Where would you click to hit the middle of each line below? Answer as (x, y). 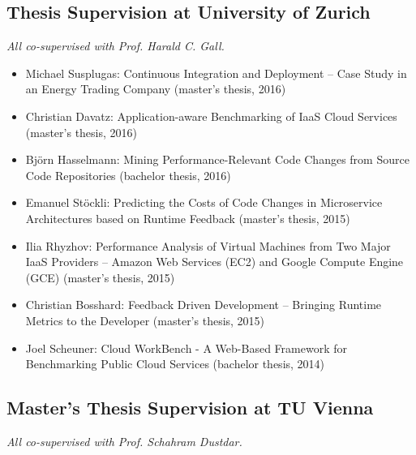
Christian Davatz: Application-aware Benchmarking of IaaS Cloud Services (211, 116)
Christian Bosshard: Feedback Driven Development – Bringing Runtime (204, 305)
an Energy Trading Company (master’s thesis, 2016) (156, 89)
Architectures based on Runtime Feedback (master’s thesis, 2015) (188, 218)
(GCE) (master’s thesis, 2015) (100, 277)
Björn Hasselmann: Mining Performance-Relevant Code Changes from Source (217, 159)
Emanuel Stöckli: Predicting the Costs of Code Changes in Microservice (204, 202)
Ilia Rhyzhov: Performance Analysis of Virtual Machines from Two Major (208, 245)
